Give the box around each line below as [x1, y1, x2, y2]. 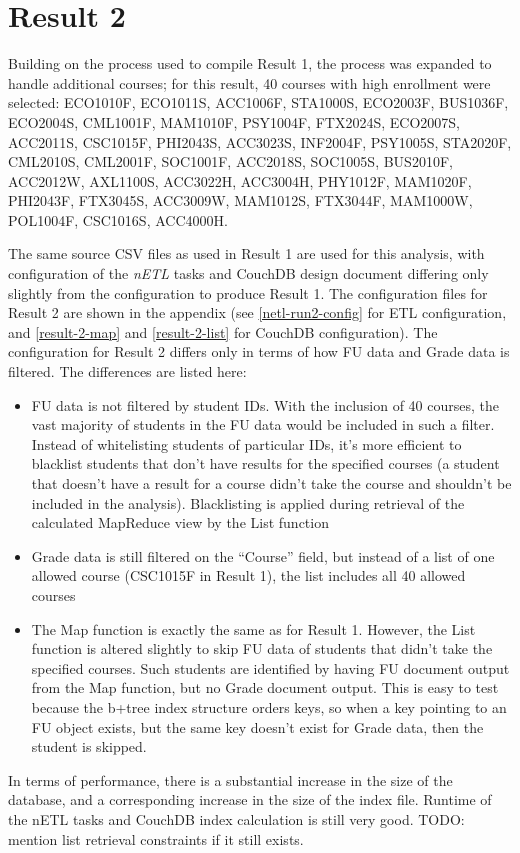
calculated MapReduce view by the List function [31, 512, 329, 533]
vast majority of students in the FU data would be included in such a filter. [31, 414, 495, 435]
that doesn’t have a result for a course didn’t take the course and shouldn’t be [31, 473, 512, 493]
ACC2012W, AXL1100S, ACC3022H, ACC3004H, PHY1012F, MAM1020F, [8, 170, 472, 191]
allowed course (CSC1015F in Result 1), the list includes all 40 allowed [31, 565, 466, 586]
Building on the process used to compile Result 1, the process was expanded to [8, 53, 492, 74]
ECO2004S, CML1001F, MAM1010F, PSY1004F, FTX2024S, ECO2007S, [8, 111, 460, 132]
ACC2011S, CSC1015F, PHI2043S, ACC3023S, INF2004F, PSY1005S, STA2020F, [8, 131, 512, 152]
